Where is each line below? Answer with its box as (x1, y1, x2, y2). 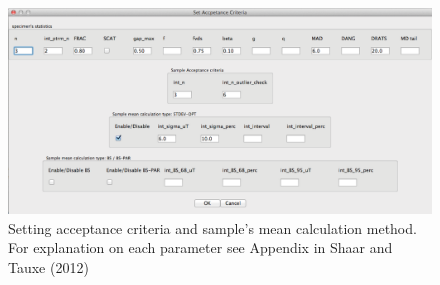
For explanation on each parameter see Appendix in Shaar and (8, 237, 393, 258)
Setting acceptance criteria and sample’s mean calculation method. (8, 217, 417, 238)
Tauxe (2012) (8, 256, 89, 277)
